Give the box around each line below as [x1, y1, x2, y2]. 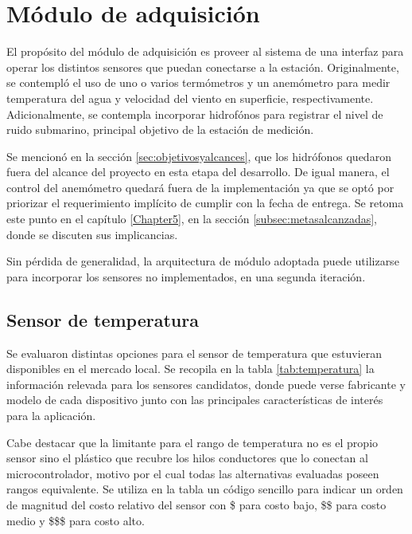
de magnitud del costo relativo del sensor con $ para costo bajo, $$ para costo [6, 496, 387, 512]
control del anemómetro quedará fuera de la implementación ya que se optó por [6, 179, 395, 195]
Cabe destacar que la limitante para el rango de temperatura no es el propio [6, 434, 379, 450]
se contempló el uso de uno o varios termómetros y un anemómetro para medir [6, 74, 391, 91]
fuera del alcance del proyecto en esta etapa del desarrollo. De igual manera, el [6, 163, 390, 180]
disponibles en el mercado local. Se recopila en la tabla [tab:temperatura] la [6, 360, 375, 377]
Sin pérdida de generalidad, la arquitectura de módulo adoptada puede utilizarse [6, 253, 399, 269]
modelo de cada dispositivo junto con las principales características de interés [6, 391, 383, 408]
